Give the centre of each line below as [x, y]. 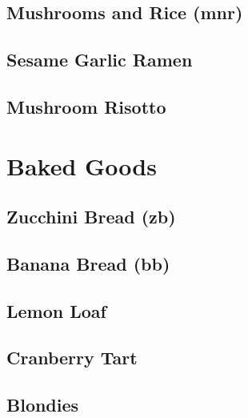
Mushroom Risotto [86, 106]
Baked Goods [82, 165]
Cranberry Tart [72, 358]
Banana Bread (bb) [88, 263]
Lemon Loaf [56, 310]
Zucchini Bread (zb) [91, 217]
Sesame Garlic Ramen [100, 60]
